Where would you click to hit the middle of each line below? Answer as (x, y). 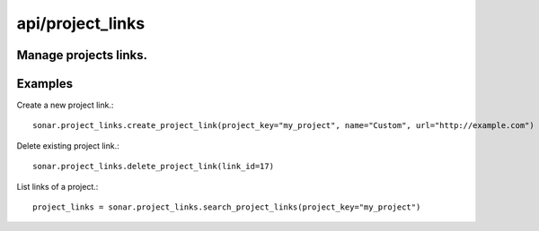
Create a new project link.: (65, 105)
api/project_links (81, 23)
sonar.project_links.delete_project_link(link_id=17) (153, 167)
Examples (45, 84)
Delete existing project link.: (68, 145)
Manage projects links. (82, 55)
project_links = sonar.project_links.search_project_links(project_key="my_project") (227, 207)
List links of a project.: (57, 186)
